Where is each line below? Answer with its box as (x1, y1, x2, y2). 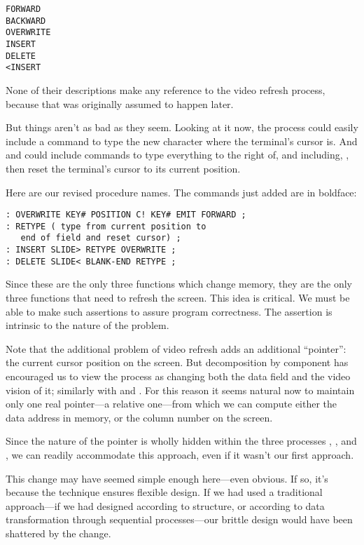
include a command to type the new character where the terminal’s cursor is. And (6, 133, 358, 148)
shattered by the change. (6, 525, 111, 540)
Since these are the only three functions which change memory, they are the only (6, 276, 352, 291)
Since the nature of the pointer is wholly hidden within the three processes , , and (6, 433, 357, 448)
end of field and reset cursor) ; (20, 233, 181, 243)
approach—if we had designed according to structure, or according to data (6, 498, 325, 513)
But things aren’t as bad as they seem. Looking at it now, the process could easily (6, 120, 358, 135)
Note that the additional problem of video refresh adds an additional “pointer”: (6, 341, 346, 356)
